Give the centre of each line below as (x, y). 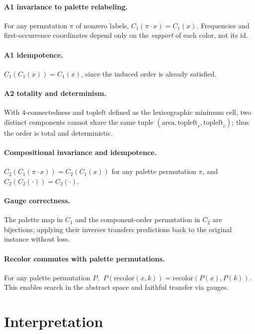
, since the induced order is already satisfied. (149, 73)
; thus (241, 122)
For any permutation (36, 25)
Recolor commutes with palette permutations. (85, 258)
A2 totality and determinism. (55, 93)
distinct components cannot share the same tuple (79, 122)
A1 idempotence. (34, 54)
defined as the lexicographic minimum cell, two (180, 112)
